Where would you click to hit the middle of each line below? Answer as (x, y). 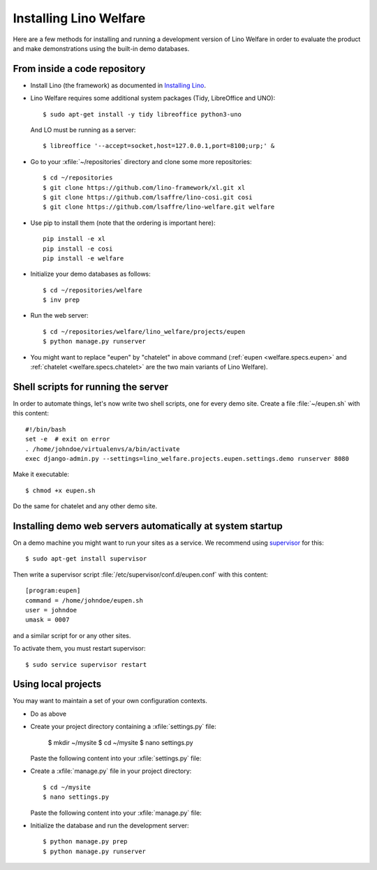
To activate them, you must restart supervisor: (79, 649)
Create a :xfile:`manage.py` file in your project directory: (111, 771)
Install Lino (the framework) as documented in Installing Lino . (118, 85)
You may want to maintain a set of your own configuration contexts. (110, 701)
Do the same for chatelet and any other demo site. (85, 506)
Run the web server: (59, 316)
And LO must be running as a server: (83, 130)
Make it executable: (41, 474)
